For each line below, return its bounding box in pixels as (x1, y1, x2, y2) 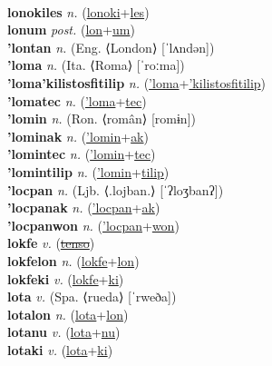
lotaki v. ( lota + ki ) (7, 340, 113, 359)
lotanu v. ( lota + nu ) (7, 322, 121, 341)
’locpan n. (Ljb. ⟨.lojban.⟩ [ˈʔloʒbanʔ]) (7, 180, 224, 199)
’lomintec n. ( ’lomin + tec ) (7, 144, 156, 163)
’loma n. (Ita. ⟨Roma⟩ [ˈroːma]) (7, 55, 185, 74)
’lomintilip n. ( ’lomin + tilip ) (7, 162, 170, 181)
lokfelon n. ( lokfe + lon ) (7, 251, 140, 270)
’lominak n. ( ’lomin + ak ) (7, 126, 149, 145)
